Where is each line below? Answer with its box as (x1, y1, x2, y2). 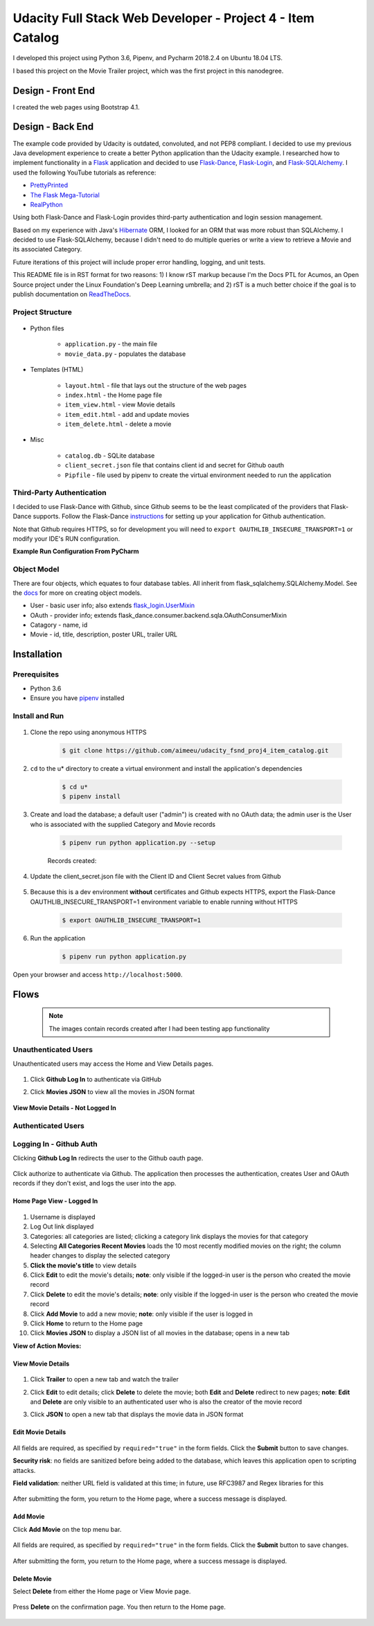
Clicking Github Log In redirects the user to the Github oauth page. (12, 1154, 204, 1162)
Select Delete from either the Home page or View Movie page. (12, 1587, 191, 1596)
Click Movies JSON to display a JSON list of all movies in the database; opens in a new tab (30, 1329, 290, 1337)
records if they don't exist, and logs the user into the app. (12, 1179, 177, 1188)
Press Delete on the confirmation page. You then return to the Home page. (12, 1603, 226, 1611)
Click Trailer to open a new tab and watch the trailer (30, 1375, 179, 1384)
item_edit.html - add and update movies (64, 410, 190, 418)
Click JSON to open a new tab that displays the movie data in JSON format (30, 1410, 244, 1419)
